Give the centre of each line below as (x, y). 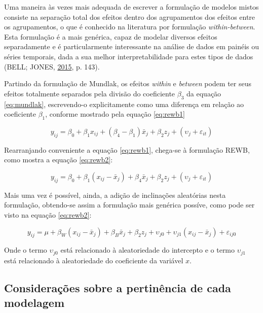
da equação (204, 93)
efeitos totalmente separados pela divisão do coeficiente (90, 93)
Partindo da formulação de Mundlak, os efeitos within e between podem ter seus (128, 83)
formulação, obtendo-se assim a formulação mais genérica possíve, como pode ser (129, 205)
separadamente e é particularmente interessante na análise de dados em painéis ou (132, 46)
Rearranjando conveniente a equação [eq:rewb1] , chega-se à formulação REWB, (127, 149)
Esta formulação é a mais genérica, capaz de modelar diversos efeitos (111, 36)
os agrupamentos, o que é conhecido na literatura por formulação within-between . (130, 27)
